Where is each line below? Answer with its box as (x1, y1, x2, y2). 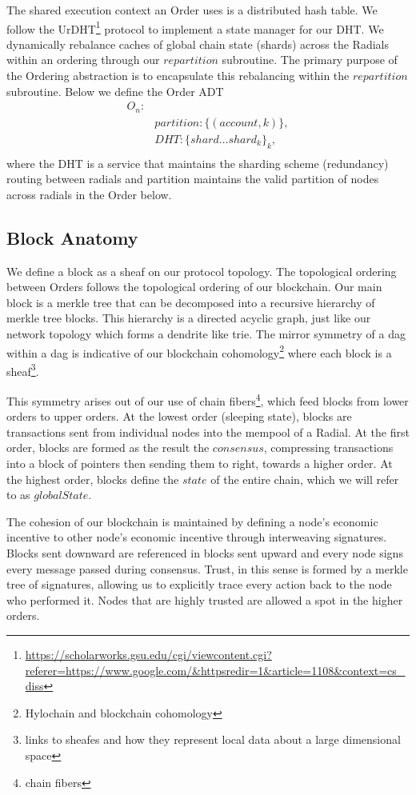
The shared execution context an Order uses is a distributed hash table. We (6, 2, 378, 18)
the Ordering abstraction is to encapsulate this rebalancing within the (6, 67, 350, 84)
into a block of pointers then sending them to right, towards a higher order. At (6, 455, 393, 472)
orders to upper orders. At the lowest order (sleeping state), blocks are (6, 408, 352, 425)
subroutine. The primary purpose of (222, 51, 398, 68)
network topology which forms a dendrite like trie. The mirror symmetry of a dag (6, 325, 406, 342)
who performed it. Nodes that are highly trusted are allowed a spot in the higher (6, 591, 403, 608)
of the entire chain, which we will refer (210, 470, 399, 487)
